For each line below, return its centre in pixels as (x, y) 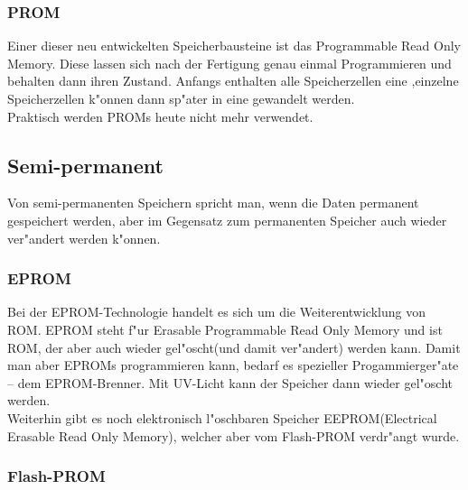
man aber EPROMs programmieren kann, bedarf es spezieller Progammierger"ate (233, 365)
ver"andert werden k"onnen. (84, 238)
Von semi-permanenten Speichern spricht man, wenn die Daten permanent (213, 203)
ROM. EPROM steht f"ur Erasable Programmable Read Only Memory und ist (225, 329)
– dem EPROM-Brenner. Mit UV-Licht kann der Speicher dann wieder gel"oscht (230, 382)
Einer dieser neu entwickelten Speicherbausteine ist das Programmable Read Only (234, 46)
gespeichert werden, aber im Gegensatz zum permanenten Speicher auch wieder (227, 220)
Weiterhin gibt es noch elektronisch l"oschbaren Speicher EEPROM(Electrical (222, 417)
